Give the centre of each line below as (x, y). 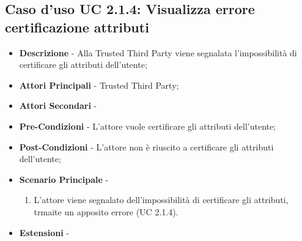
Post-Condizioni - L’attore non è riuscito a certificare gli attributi (146, 146)
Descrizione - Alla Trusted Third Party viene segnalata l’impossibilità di (158, 52)
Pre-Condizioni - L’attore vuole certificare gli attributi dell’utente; (148, 126)
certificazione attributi (77, 27)
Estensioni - (44, 232)
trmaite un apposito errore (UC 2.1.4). (106, 211)
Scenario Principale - (64, 179)
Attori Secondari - (58, 106)
